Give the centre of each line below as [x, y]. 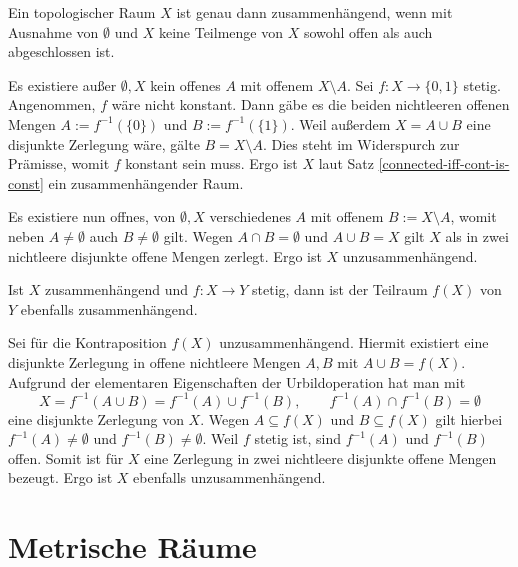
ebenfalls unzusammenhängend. [229, 477]
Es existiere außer [62, 84]
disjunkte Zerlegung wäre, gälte [104, 143]
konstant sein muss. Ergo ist [211, 163]
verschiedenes [250, 216]
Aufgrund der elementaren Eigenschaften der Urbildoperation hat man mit [237, 381]
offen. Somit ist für [66, 457]
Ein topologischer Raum [82, 12]
